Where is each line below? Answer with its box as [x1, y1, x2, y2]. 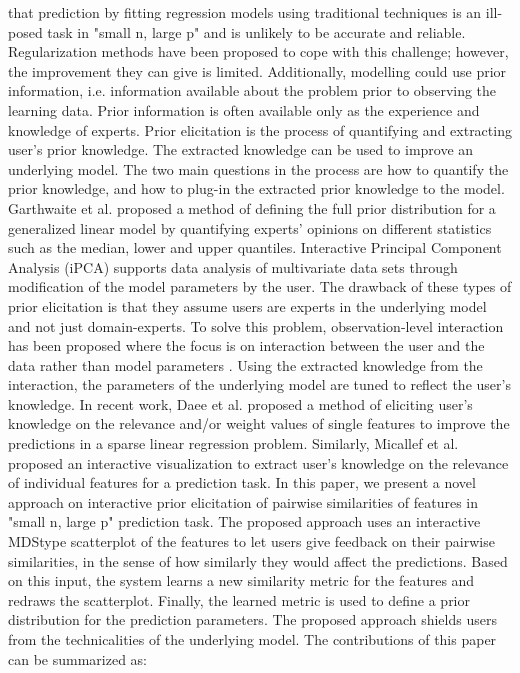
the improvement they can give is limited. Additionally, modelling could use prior [8, 60, 507, 81]
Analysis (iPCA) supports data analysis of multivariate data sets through [8, 256, 458, 277]
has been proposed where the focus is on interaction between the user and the [8, 335, 485, 356]
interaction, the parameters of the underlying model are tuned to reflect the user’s [8, 374, 511, 395]
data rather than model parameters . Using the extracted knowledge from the [8, 354, 483, 375]
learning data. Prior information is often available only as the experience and [8, 99, 480, 120]
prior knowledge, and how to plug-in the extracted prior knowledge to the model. [8, 178, 505, 199]
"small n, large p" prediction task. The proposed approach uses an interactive [8, 511, 481, 532]
